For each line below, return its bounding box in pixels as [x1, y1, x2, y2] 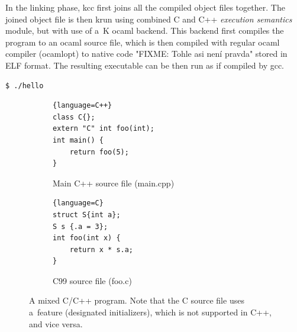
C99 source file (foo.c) [53, 274, 132, 286]
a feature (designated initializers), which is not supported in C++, [29, 306, 272, 318]
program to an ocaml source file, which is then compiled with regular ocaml [5, 36, 280, 48]
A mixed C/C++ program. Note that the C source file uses [29, 294, 244, 307]
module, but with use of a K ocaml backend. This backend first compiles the [5, 24, 284, 37]
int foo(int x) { [53, 234, 121, 243]
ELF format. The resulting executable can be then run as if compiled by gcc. [5, 59, 285, 71]
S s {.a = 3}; [53, 222, 108, 231]
